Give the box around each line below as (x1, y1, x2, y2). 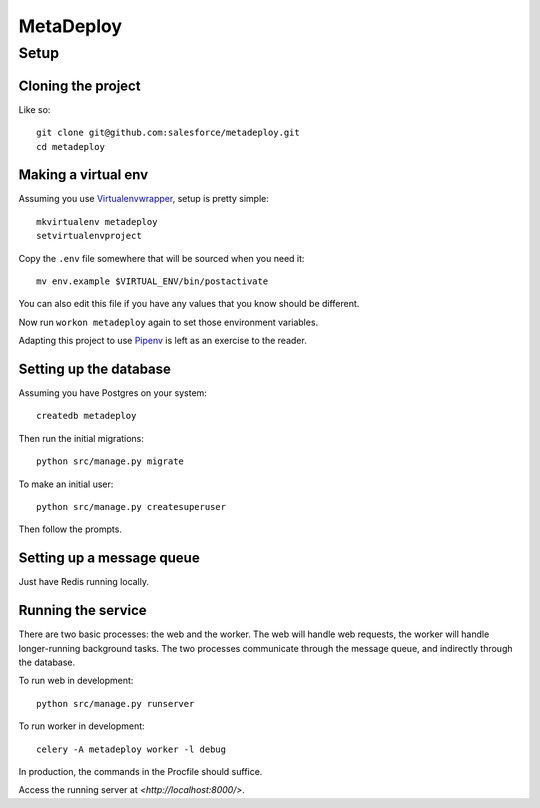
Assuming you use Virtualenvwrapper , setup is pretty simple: (18, 193, 270, 205)
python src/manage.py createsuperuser (36, 501, 227, 512)
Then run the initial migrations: (18, 432, 145, 444)
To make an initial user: (18, 478, 114, 490)
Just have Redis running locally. (18, 576, 150, 588)
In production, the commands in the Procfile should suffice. (18, 765, 263, 777)
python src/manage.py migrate (36, 456, 185, 467)
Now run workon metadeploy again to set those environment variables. (18, 316, 319, 328)
